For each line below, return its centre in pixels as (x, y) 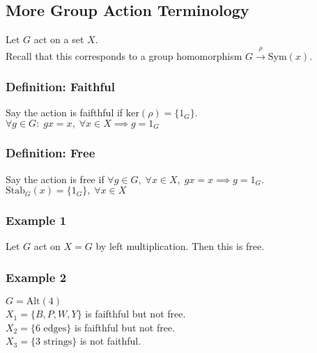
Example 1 (36, 220)
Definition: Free (51, 153)
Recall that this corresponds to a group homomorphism (124, 55)
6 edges (51, 328)
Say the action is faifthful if (64, 112)
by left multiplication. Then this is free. (180, 246)
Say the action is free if (55, 179)
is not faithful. (110, 341)
